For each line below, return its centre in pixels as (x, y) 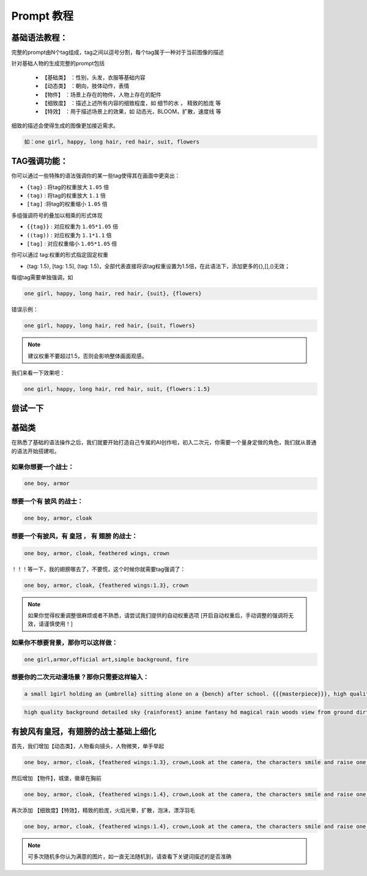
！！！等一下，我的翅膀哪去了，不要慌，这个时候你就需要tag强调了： (98, 569)
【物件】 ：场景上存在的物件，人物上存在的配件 (102, 94)
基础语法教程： (39, 38)
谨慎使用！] (58, 624)
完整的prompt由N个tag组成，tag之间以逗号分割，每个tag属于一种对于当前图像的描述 (118, 53)
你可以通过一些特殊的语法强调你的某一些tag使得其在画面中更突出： (96, 176)
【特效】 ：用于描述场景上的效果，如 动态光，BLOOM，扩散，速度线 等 (132, 112)
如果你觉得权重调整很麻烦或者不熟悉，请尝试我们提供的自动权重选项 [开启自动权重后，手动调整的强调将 (158, 615)
